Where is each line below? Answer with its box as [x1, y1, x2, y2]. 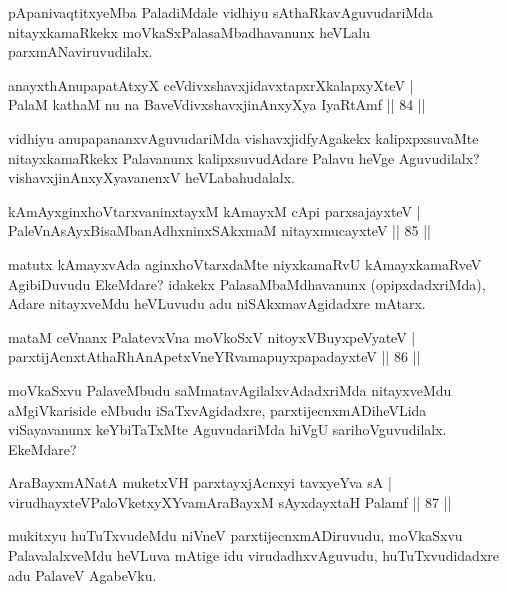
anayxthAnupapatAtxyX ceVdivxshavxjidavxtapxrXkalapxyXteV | [8, 74, 414, 95]
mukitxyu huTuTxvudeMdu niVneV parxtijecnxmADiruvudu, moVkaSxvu [8, 525, 463, 546]
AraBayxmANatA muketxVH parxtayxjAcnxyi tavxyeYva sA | [8, 472, 392, 493]
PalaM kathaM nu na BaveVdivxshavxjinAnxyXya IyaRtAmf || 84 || [8, 94, 426, 115]
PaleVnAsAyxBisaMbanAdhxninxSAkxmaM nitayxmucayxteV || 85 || [8, 220, 431, 241]
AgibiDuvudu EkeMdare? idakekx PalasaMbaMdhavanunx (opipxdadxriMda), [8, 273, 486, 294]
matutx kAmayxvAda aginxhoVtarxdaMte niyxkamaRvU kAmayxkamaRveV [8, 253, 482, 274]
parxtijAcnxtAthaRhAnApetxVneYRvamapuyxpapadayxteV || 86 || [8, 346, 421, 367]
